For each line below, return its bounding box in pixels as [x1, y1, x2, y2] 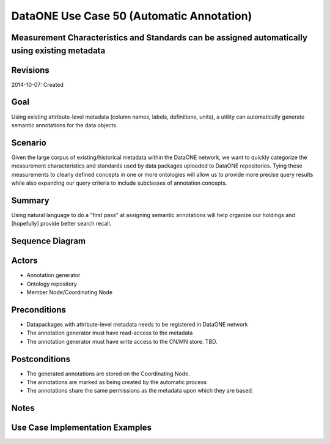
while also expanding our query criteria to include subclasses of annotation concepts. [11, 179, 227, 187]
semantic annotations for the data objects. [11, 121, 118, 128]
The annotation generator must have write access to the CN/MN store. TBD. [26, 338, 218, 345]
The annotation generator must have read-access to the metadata [26, 329, 193, 336]
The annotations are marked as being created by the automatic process [26, 379, 207, 386]
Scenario [11, 138, 47, 148]
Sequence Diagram [11, 236, 86, 246]
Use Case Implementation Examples [11, 423, 152, 433]
